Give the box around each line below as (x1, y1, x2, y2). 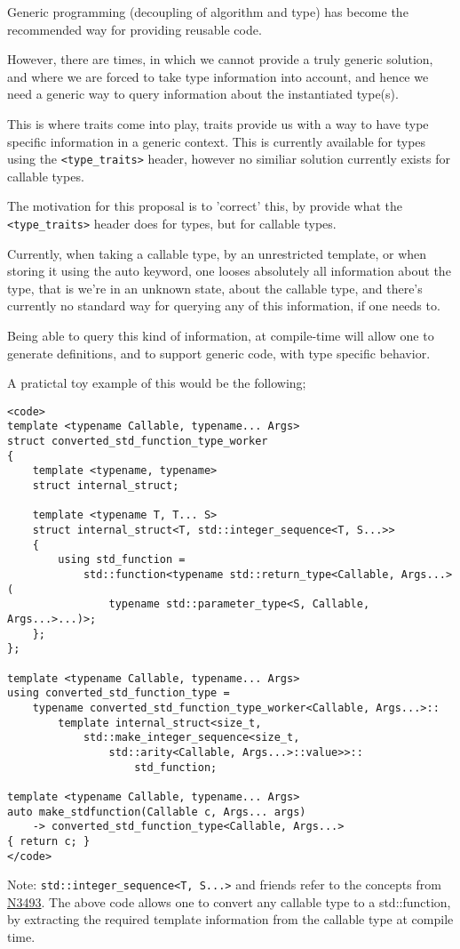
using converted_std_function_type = (7, 687, 230, 700)
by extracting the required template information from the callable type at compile (7, 910, 454, 929)
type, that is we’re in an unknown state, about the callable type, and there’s (7, 278, 423, 297)
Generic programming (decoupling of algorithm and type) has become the (7, 3, 408, 20)
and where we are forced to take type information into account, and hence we (7, 67, 429, 85)
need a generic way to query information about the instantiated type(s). (7, 84, 399, 103)
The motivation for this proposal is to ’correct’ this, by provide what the (7, 197, 403, 215)
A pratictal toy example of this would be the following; (7, 374, 306, 392)
